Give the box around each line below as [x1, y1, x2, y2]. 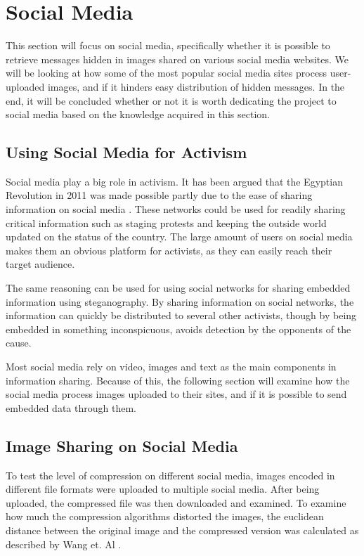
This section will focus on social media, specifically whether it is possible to [6, 38, 330, 53]
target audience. [6, 257, 75, 271]
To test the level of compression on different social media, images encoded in [6, 467, 335, 482]
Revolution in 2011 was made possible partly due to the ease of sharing [6, 188, 313, 202]
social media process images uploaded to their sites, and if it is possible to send [6, 387, 347, 401]
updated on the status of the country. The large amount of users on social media [6, 229, 353, 244]
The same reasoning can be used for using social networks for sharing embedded [6, 280, 351, 295]
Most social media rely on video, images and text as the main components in [6, 359, 337, 374]
